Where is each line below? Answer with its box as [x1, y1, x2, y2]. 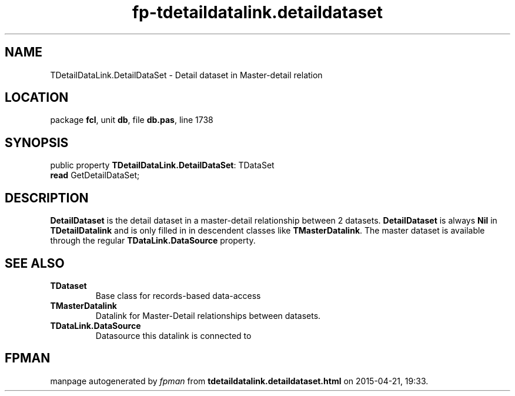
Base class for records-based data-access [95, 290, 261, 301]
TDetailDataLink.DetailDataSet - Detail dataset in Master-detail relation [50, 69, 323, 80]
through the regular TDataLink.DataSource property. [50, 235, 256, 246]
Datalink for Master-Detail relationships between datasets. [95, 310, 321, 321]
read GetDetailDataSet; [50, 170, 140, 181]
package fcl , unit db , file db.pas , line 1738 [50, 115, 213, 125]
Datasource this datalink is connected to [95, 330, 252, 341]
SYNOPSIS [5, 135, 69, 150]
